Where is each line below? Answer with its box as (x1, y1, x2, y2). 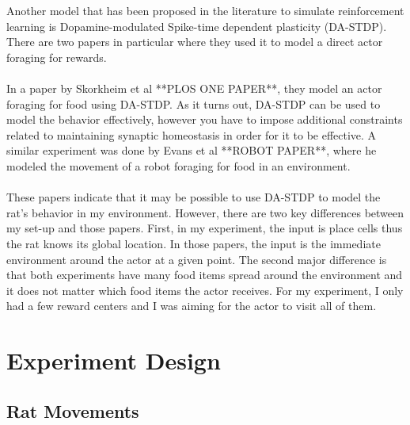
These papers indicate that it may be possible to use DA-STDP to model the (6, 189, 381, 205)
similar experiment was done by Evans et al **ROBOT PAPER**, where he (6, 142, 377, 159)
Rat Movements (6, 398, 139, 423)
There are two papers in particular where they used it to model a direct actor (6, 33, 383, 50)
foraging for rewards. (6, 48, 107, 65)
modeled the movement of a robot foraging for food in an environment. (6, 157, 351, 174)
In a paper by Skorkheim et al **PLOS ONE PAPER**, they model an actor (6, 79, 382, 96)
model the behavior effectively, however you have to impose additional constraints (6, 111, 403, 128)
